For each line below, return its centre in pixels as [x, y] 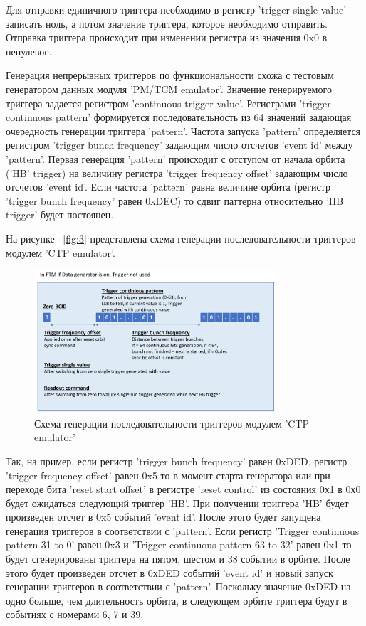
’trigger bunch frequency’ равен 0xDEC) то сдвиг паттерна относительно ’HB [175, 200]
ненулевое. [29, 51]
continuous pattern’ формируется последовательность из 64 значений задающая [179, 117]
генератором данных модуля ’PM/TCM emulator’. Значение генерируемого [169, 89]
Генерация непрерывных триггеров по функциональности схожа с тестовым [170, 75]
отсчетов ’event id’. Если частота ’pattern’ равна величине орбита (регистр [168, 187]
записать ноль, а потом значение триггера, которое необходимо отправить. [167, 23]
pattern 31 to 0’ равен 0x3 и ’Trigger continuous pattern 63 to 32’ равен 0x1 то [179, 545]
